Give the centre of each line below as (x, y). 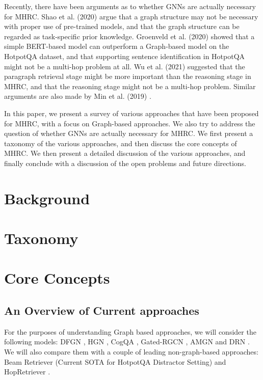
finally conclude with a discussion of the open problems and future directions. (125, 163)
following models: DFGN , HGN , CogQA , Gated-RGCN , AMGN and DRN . (127, 342)
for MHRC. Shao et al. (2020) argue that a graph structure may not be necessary (131, 16)
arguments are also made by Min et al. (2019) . (78, 96)
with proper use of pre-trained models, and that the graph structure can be (122, 26)
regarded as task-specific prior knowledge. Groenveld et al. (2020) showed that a (129, 36)
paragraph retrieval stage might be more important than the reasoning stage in (128, 76)
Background (47, 198)
